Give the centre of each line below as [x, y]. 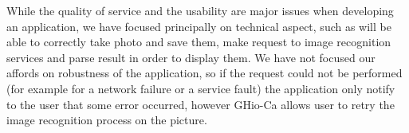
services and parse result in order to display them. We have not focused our [191, 57]
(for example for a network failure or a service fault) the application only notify [201, 88]
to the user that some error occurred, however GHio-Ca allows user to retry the [201, 104]
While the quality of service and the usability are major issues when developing [200, 10]
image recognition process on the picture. [107, 120]
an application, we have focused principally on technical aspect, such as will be [199, 26]
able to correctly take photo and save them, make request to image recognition [199, 42]
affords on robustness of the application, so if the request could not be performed [204, 73]
